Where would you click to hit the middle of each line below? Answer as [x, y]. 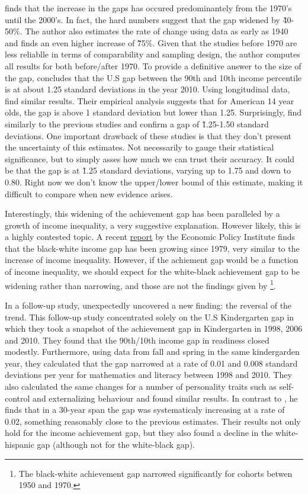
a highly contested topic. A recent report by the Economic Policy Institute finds [150, 237]
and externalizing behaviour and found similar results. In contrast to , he [165, 398]
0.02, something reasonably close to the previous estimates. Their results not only [153, 421]
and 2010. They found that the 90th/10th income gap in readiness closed [137, 340]
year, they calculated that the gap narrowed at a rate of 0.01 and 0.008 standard [151, 363]
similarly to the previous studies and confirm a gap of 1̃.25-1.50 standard [137, 123]
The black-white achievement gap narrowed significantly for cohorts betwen [155, 473]
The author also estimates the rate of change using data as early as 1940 [157, 31]
